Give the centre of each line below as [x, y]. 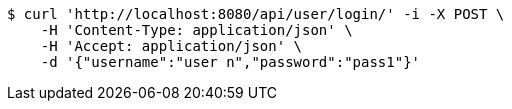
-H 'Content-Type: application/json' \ [196, 30]
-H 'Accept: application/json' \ [171, 46]
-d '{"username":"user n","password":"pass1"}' [230, 62]
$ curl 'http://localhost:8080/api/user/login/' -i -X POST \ [256, 14]
